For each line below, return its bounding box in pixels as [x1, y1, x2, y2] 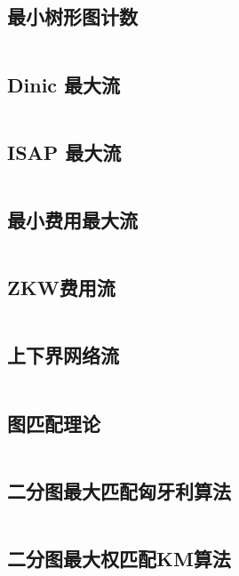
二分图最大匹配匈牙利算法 [7, 476, 231, 504]
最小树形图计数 [7, 3, 138, 30]
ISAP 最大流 [7, 138, 122, 165]
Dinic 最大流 [7, 70, 121, 98]
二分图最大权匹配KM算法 [7, 545, 231, 572]
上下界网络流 [7, 341, 119, 369]
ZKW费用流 [7, 274, 116, 301]
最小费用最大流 [7, 206, 138, 233]
